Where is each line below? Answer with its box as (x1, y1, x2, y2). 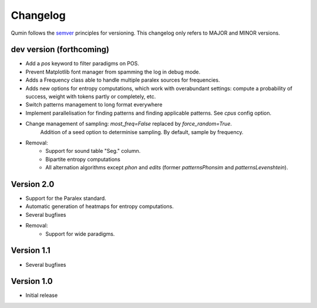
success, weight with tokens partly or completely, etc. (25, 93, 156, 100)
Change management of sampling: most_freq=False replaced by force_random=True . (25, 120, 232, 128)
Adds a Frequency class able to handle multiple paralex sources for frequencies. (25, 76, 220, 83)
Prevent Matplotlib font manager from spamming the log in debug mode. (25, 68, 201, 75)
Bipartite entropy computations (45, 156, 120, 163)
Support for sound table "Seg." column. (45, 148, 141, 155)
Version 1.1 (11, 246, 51, 256)
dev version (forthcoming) (11, 45, 110, 55)
